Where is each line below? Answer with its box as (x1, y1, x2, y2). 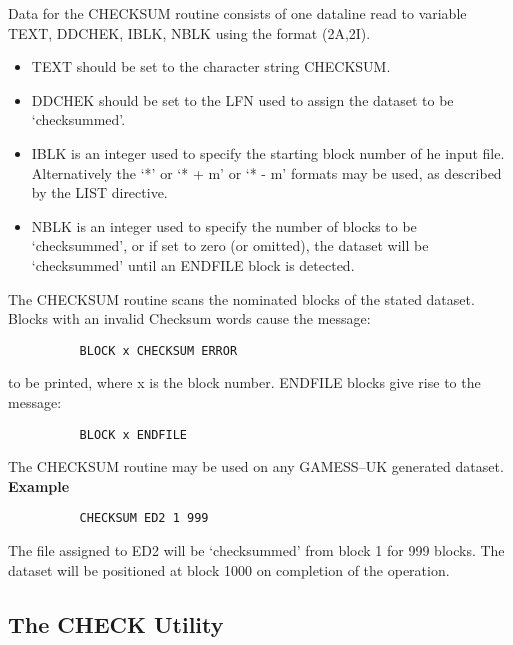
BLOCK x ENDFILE (79, 427, 187, 442)
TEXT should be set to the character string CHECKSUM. (31, 56, 391, 77)
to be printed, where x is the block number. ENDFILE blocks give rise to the (8, 372, 481, 393)
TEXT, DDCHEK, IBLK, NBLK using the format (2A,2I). (8, 22, 371, 43)
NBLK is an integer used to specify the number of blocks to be (31, 215, 417, 236)
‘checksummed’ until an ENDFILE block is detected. (31, 254, 355, 275)
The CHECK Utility (8, 608, 224, 639)
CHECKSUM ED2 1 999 (79, 511, 209, 526)
